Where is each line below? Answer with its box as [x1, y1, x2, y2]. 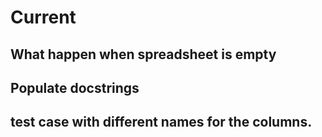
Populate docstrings [10, 79, 140, 96]
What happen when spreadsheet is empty [10, 46, 277, 63]
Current [10, 6, 77, 29]
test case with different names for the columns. [10, 114, 313, 131]
